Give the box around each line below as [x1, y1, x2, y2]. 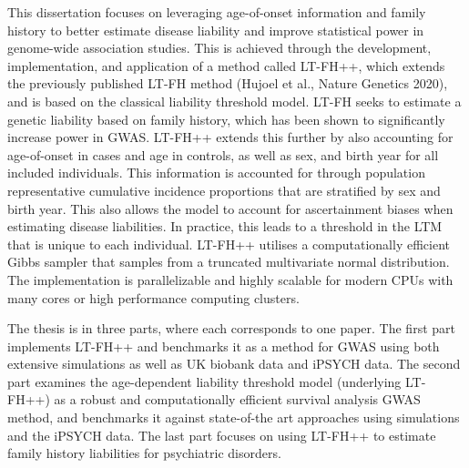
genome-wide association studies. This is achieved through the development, [7, 38, 432, 57]
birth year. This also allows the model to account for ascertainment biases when [7, 198, 454, 218]
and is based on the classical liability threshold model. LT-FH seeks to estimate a [7, 91, 462, 110]
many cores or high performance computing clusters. [7, 288, 300, 307]
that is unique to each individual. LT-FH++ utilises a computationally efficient [7, 234, 450, 253]
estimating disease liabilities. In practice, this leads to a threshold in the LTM [7, 217, 443, 236]
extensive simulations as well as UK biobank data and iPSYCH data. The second [7, 354, 461, 373]
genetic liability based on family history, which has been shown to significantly [7, 109, 445, 128]
